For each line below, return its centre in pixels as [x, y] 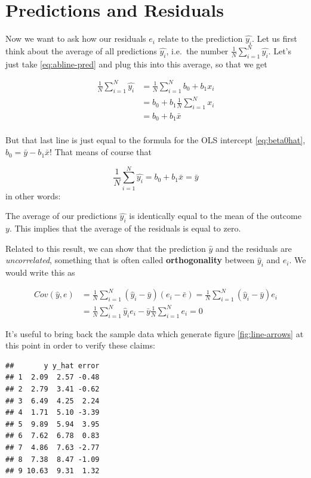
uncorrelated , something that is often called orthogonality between [130, 260]
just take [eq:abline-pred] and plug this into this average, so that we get [136, 64]
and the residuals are [253, 248]
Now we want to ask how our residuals [76, 38]
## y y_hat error [53, 366]
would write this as [40, 272]
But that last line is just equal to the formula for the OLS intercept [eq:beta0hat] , [155, 140]
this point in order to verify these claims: [80, 345]
